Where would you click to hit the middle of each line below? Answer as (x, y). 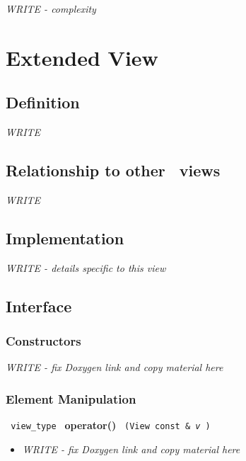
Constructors (43, 341)
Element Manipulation (71, 398)
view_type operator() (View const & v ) (111, 425)
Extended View (82, 57)
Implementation (65, 238)
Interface (39, 306)
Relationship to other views (113, 170)
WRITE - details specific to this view (86, 267)
